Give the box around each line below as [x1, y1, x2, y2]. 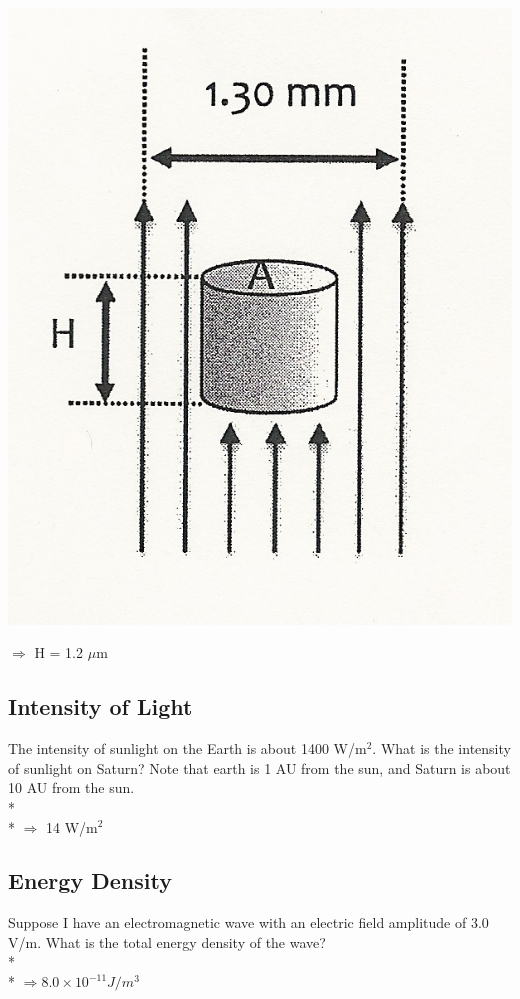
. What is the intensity [372, 738, 511, 759]
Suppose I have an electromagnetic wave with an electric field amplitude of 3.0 [8, 912, 489, 933]
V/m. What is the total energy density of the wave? [8, 931, 326, 952]
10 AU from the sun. [8, 777, 135, 798]
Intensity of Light [8, 691, 193, 722]
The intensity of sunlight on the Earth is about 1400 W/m [8, 738, 367, 759]
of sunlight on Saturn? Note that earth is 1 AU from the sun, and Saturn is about [8, 757, 511, 778]
